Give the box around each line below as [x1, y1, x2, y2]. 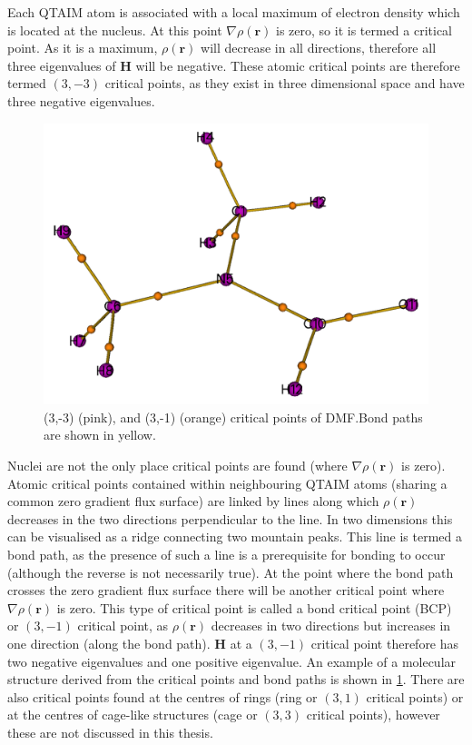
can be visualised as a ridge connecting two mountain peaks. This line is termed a [7, 527, 463, 546]
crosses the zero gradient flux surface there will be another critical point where [7, 581, 445, 600]
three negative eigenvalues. [7, 91, 155, 110]
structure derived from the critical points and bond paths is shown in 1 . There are [7, 670, 465, 689]
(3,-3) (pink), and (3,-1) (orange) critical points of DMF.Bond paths [44, 407, 423, 426]
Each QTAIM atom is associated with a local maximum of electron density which [7, 3, 460, 21]
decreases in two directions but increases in [211, 616, 451, 635]
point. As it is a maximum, [7, 38, 158, 57]
